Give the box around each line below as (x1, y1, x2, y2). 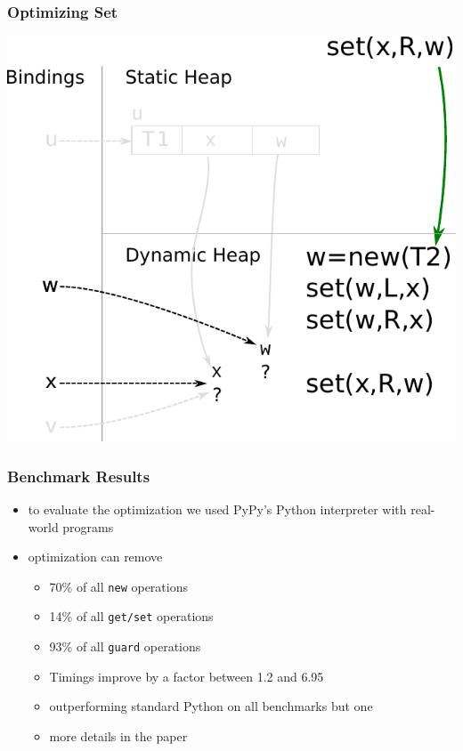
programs (62, 517, 114, 536)
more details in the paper (49, 726, 188, 745)
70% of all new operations (49, 577, 188, 595)
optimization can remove (28, 547, 163, 566)
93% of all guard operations (49, 637, 201, 656)
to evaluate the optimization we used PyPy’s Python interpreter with (28, 500, 407, 519)
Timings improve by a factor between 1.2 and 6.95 (49, 666, 324, 685)
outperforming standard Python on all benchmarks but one (49, 697, 373, 715)
